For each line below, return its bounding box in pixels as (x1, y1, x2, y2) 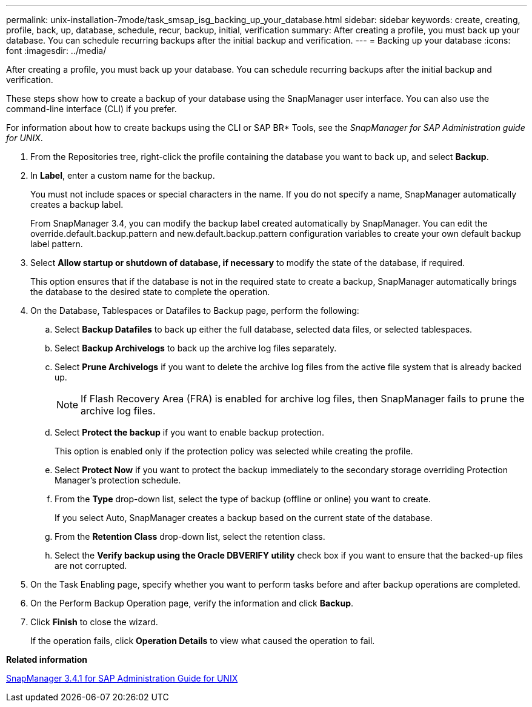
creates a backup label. (30, 199, 124, 210)
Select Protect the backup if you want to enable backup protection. (55, 427, 324, 437)
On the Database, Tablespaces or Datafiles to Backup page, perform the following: (30, 305, 359, 316)
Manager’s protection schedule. (55, 475, 181, 485)
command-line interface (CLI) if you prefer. (6, 104, 177, 114)
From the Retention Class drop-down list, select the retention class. (55, 531, 325, 542)
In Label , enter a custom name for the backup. (30, 170, 215, 181)
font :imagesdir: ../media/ (6, 45, 107, 56)
